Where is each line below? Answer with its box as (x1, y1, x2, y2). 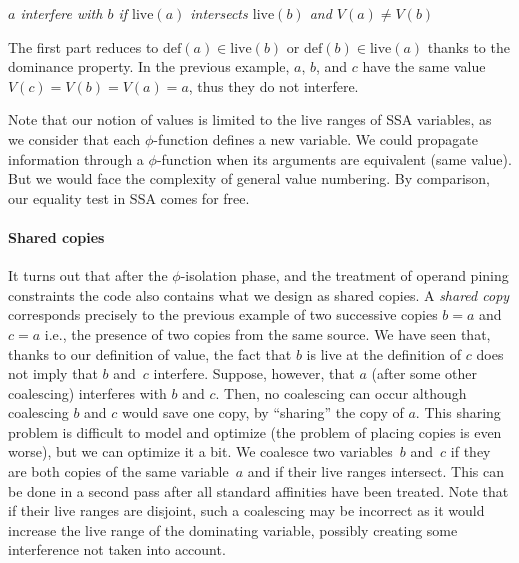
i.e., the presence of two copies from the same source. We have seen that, (44, 323, 491, 344)
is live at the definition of (306, 343, 462, 364)
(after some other (371, 363, 478, 384)
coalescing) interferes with (8, 382, 167, 403)
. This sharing (415, 402, 501, 423)
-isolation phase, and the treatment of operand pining (180, 265, 509, 286)
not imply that (8, 363, 98, 384)
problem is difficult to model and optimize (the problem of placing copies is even (8, 421, 502, 442)
